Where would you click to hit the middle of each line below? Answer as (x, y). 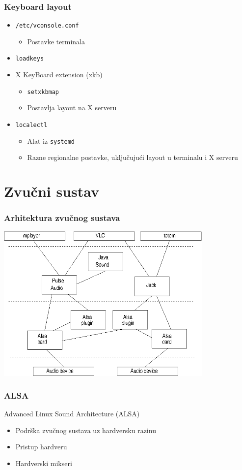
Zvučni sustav (52, 191)
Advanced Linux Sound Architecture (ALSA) (72, 414)
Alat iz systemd (51, 141)
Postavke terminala (56, 41)
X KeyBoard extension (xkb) (59, 75)
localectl (31, 125)
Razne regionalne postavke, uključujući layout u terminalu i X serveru (133, 157)
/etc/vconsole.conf (47, 26)
